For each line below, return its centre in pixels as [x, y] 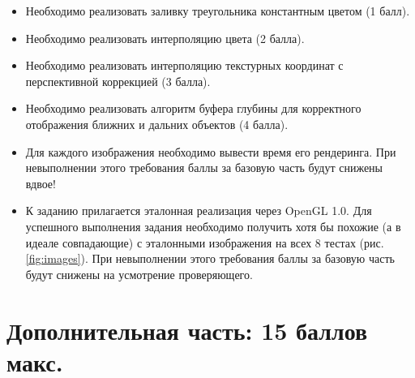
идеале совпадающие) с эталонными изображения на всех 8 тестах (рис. [205, 242]
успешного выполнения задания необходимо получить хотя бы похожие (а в [213, 226]
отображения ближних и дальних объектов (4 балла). [157, 124]
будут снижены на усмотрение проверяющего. [139, 274]
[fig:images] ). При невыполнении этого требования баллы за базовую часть [210, 258]
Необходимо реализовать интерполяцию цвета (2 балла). [165, 38]
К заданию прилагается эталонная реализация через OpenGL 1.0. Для [199, 210]
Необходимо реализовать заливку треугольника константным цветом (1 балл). [218, 11]
